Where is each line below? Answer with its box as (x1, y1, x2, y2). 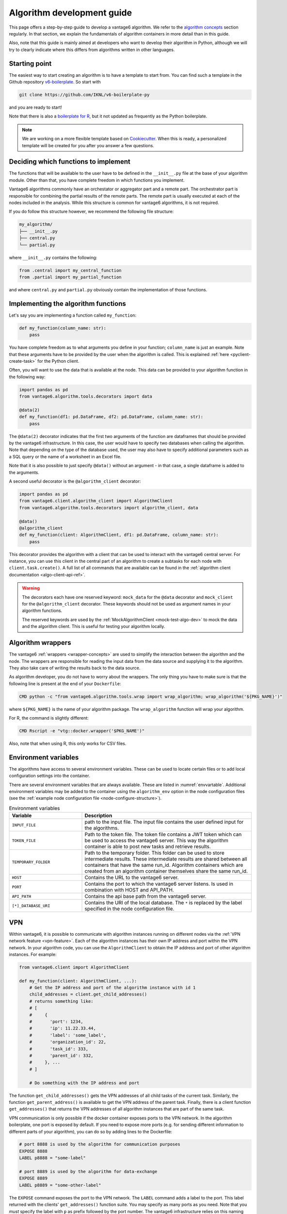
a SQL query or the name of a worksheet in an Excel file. (9, 454, 122, 459)
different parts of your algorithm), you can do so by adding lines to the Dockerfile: (9, 1129, 172, 1134)
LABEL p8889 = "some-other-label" (19, 1182, 101, 1188)
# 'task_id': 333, (29, 1046, 89, 1051)
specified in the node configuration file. (84, 906, 175, 912)
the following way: (9, 374, 46, 380)
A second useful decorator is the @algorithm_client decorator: (9, 478, 141, 484)
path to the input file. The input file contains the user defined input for (84, 819, 244, 826)
